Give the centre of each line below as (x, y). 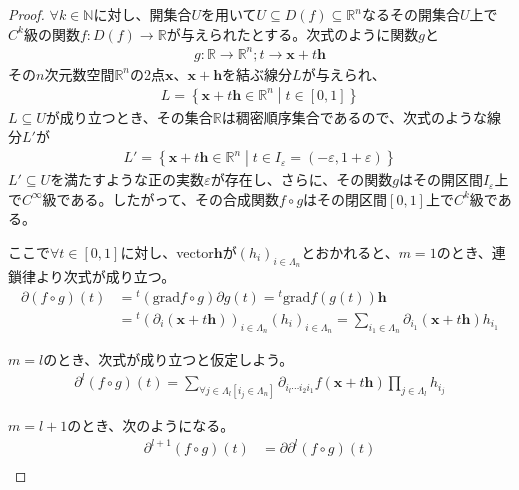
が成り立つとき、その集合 (129, 116)
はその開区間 (440, 179)
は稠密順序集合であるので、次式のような (354, 116)
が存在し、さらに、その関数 (301, 179)
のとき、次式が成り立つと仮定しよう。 (168, 359)
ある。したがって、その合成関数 (175, 198)
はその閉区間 (345, 198)
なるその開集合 (410, 14)
